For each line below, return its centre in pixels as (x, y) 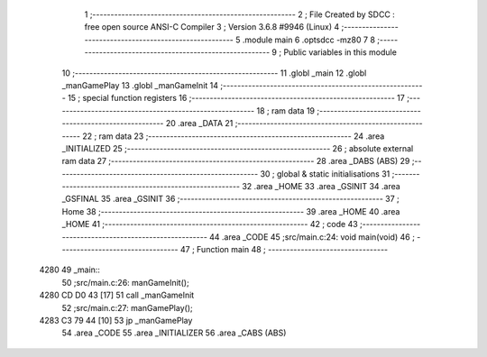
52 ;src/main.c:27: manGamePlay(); (127, 307)
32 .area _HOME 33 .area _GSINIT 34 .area (321, 187)
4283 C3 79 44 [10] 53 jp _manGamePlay (116, 320)
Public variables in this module (340, 52)
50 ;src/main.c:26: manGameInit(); (125, 282)
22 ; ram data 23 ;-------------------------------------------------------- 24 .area (234, 136)
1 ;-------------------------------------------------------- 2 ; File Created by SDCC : (240, 14)
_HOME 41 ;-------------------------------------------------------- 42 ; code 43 (210, 224)
